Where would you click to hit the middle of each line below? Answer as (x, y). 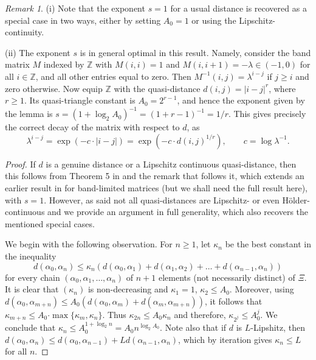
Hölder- (296, 199)
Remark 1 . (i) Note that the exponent (75, 8)
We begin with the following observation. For (89, 244)
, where (282, 88)
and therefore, (200, 314)
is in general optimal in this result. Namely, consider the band (195, 52)
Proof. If (20, 164)
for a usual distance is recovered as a (239, 8)
